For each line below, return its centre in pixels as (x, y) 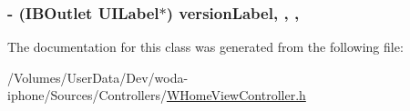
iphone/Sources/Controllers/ (87, 95)
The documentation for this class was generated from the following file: (205, 47)
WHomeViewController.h (236, 95)
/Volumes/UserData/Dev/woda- (98, 77)
